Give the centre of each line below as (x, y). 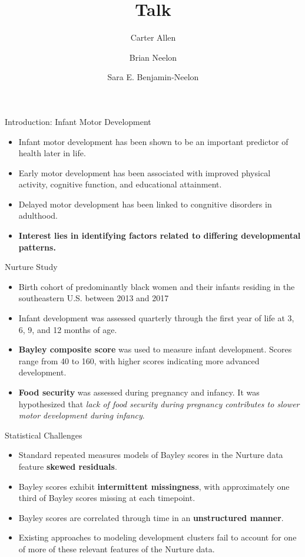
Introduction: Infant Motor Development (78, 121)
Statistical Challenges (44, 435)
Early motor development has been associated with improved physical (145, 172)
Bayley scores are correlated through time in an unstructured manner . (151, 517)
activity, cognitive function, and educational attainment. (120, 184)
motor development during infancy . (82, 415)
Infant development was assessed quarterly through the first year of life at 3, (156, 318)
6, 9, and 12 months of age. (68, 329)
